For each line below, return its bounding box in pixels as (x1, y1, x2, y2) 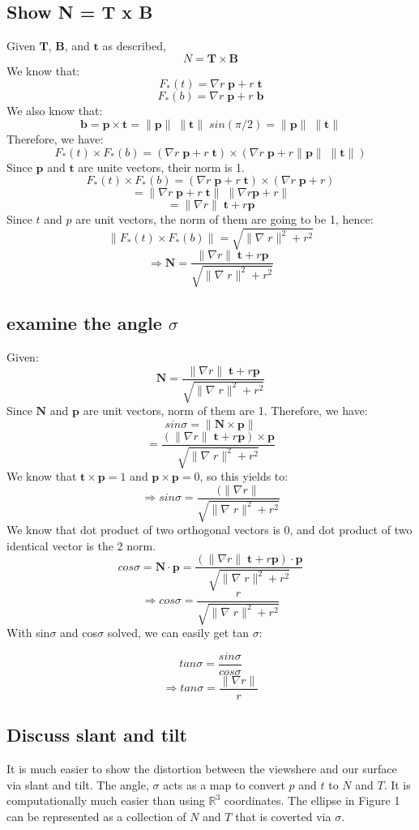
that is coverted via (235, 807, 331, 824)
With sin (6, 624, 50, 641)
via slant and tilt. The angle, (6, 776, 149, 793)
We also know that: (6, 102, 103, 119)
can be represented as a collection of (6, 807, 186, 824)
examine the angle (6, 310, 162, 336)
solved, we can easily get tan (107, 624, 250, 641)
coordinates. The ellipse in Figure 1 (224, 792, 400, 809)
